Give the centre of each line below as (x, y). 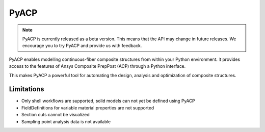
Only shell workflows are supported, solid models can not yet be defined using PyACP (108, 101)
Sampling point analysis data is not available (66, 121)
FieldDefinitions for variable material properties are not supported (88, 107)
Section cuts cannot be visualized (55, 115)
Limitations (26, 89)
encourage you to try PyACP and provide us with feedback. (82, 46)
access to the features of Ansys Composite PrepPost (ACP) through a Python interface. (97, 66)
